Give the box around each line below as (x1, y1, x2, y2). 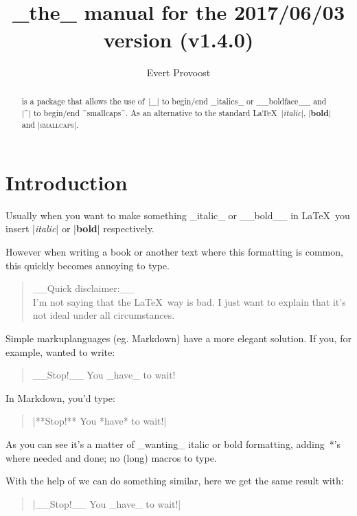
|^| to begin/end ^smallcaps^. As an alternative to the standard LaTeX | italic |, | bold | (21, 106, 332, 119)
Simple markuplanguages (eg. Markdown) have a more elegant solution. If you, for (5, 330, 352, 345)
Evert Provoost (146, 65, 211, 79)
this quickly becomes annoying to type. (5, 258, 170, 272)
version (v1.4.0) (103, 25, 254, 53)
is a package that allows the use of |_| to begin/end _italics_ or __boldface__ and (21, 95, 327, 106)
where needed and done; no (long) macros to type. (5, 450, 217, 464)
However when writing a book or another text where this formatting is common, (5, 244, 343, 258)
